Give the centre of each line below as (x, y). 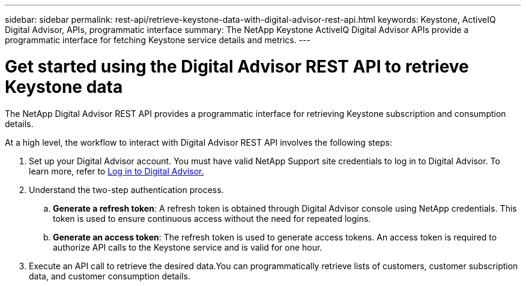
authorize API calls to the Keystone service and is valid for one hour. (188, 247)
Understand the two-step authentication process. (126, 189)
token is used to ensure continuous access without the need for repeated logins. (212, 218)
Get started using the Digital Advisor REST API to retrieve (237, 66)
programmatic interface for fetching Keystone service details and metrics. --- (158, 40)
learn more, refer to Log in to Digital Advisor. (116, 171)
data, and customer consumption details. (110, 276)
